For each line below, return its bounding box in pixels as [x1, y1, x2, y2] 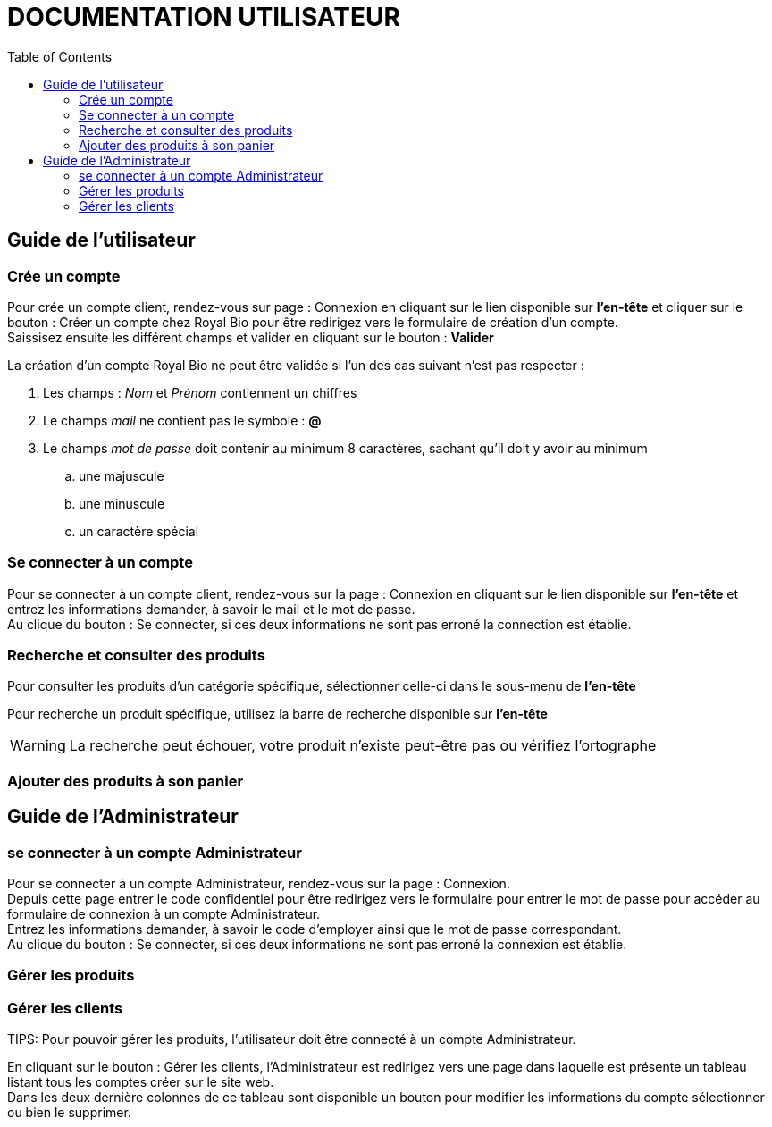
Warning [10, 736, 66, 755]
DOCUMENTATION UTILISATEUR [7, 2, 400, 32]
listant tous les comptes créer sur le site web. [7, 1074, 274, 1090]
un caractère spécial [79, 523, 199, 539]
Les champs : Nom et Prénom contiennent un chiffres [43, 384, 357, 400]
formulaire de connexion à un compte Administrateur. [7, 906, 321, 922]
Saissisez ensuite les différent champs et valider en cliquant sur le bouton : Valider [7, 329, 494, 345]
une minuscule [79, 495, 165, 511]
